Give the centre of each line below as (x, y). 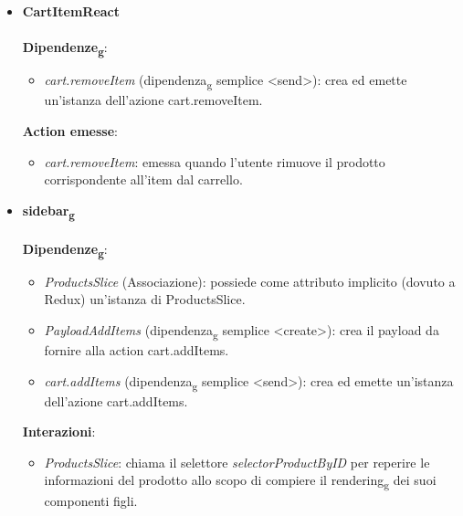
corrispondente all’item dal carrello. (143, 179)
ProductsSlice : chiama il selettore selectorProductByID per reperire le (237, 462)
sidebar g (49, 211)
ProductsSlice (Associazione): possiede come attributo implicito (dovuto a (250, 281)
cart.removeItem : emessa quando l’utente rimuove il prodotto (215, 161)
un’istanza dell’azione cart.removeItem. (153, 100)
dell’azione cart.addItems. (116, 400)
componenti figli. (91, 500)
